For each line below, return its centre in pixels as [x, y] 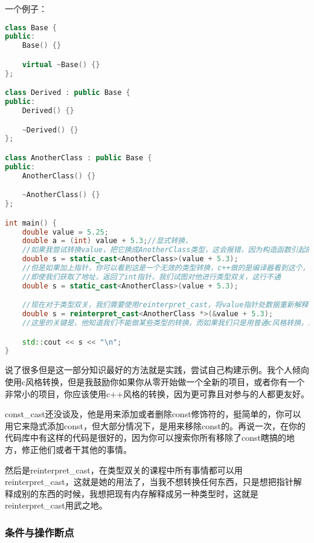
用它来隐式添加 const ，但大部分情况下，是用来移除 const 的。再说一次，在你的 [155, 425]
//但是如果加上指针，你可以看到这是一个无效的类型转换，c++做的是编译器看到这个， [166, 268]
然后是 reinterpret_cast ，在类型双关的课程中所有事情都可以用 [124, 470]
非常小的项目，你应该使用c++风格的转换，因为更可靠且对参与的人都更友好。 [157, 393]
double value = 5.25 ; [65, 232]
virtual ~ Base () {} [61, 64]
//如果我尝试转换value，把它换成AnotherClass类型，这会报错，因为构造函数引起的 [167, 250]
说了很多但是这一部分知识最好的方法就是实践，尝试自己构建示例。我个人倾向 [157, 370]
